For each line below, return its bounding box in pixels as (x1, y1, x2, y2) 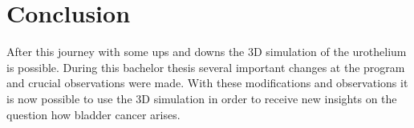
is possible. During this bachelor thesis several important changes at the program (6, 58, 405, 75)
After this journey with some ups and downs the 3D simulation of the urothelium (6, 43, 407, 60)
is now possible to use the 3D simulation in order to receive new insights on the (6, 90, 397, 106)
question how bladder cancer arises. (6, 106, 181, 122)
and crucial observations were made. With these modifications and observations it (6, 74, 408, 91)
